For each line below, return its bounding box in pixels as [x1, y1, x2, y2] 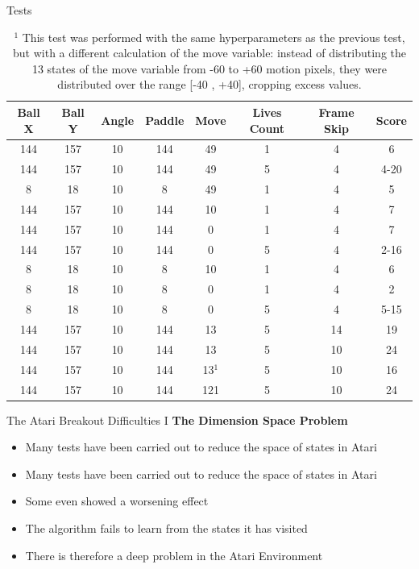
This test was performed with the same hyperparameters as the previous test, [22, 28, 405, 45]
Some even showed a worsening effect [25, 492, 209, 509]
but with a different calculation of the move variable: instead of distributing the [13, 44, 406, 61]
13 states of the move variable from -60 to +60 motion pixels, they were [31, 60, 388, 77]
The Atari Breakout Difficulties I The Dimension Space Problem [6, 411, 348, 428]
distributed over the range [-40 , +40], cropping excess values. [57, 76, 362, 93]
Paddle [145, 111, 185, 128]
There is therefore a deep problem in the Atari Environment [25, 546, 323, 563]
